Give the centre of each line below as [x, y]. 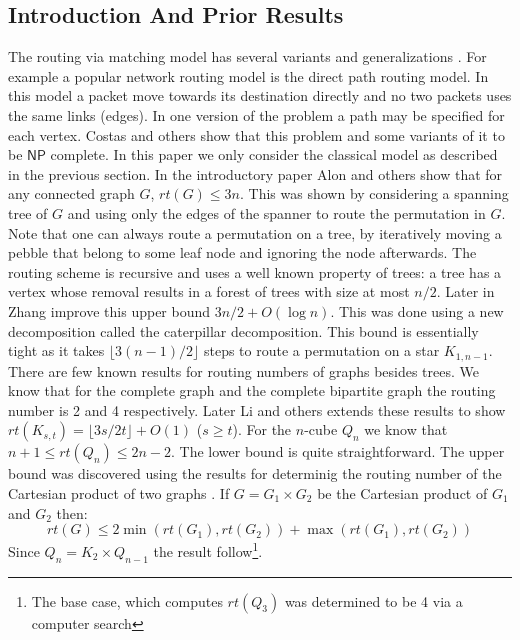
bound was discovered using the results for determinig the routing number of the [255, 473]
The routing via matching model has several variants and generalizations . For [247, 56]
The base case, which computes [127, 600]
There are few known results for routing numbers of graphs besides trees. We [244, 370]
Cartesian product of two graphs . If [119, 492]
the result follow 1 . [208, 549]
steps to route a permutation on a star [321, 350]
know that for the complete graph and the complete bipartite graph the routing [252, 390]
